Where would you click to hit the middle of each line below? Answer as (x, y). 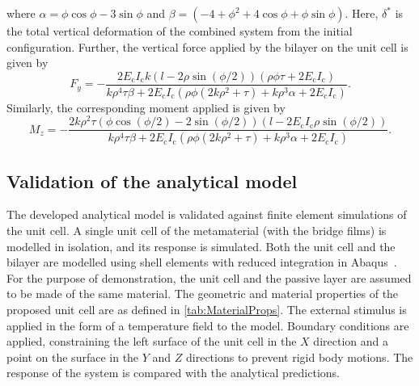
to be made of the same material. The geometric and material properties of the (203, 294)
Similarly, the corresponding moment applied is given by (146, 107)
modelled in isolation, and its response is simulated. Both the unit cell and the (201, 246)
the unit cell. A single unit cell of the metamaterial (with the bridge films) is (197, 231)
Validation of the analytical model (152, 180)
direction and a (351, 341)
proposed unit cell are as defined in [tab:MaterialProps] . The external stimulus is (207, 310)
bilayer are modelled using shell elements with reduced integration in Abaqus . (202, 262)
